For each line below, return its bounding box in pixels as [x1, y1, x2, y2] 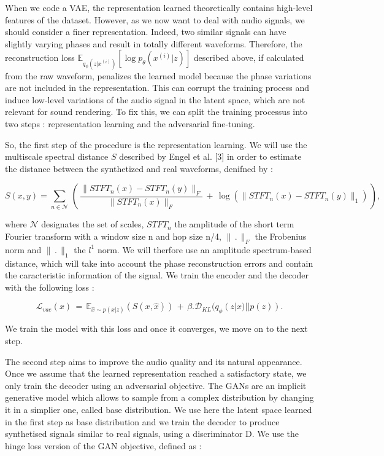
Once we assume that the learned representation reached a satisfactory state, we [5, 367, 307, 380]
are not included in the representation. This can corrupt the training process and [5, 81, 310, 94]
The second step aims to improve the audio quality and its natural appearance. [5, 355, 302, 368]
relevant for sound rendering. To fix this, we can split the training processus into [5, 105, 308, 118]
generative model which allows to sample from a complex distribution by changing [5, 391, 314, 404]
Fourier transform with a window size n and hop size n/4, [5, 229, 221, 242]
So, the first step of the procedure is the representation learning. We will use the [5, 138, 307, 151]
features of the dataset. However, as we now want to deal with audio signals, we [5, 13, 305, 26]
